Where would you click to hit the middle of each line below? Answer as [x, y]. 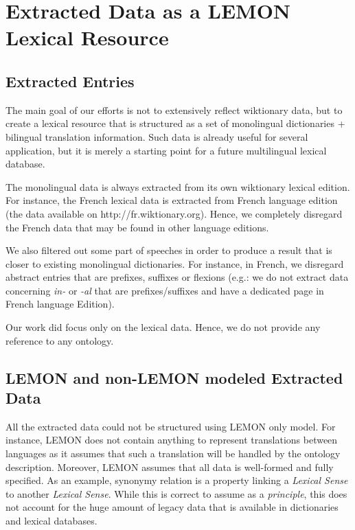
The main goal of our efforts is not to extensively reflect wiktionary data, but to [174, 110]
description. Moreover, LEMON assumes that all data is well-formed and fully [170, 466]
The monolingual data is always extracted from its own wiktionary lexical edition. [178, 186]
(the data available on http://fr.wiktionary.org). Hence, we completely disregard [174, 213]
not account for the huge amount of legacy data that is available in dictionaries [172, 507]
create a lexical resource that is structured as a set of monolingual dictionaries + [175, 123]
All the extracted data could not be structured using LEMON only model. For [171, 426]
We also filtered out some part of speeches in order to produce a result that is [169, 250]
